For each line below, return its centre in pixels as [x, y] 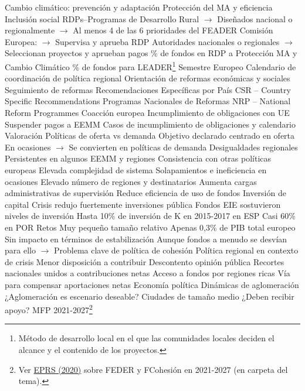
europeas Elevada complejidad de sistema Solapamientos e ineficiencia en [136, 169]
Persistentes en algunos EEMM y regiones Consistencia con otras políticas [138, 158]
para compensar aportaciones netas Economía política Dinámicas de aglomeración [152, 284]
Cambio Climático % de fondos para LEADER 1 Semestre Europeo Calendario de [150, 66]
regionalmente [30, 30]
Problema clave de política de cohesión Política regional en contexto [176, 250]
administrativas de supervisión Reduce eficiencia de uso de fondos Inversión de [145, 193]
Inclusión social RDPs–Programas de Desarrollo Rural [102, 18]
